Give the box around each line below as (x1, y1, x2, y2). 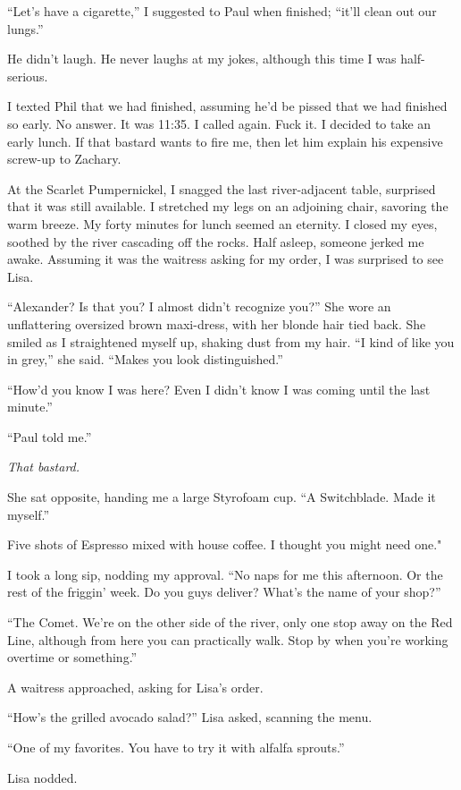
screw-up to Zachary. (7, 149, 122, 168)
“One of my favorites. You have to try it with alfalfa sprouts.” (7, 738, 345, 756)
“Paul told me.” (7, 427, 92, 446)
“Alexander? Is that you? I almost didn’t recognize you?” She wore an (7, 297, 391, 316)
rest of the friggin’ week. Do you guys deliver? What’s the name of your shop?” (7, 582, 441, 601)
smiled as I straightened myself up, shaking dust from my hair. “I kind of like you (7, 332, 455, 351)
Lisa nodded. (7, 768, 78, 786)
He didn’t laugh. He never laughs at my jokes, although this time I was (7, 49, 397, 68)
